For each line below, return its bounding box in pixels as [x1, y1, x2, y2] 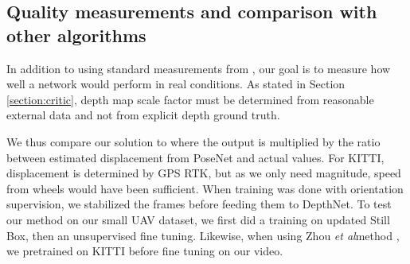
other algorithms [6, 22, 146, 47]
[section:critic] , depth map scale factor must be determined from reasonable [6, 91, 374, 107]
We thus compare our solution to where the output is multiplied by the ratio [6, 133, 381, 149]
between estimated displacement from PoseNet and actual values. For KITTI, [6, 149, 385, 165]
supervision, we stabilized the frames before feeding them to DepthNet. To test [6, 196, 392, 212]
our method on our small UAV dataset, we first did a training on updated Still [6, 211, 390, 227]
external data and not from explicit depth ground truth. [6, 107, 280, 123]
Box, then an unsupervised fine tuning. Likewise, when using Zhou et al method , [6, 227, 400, 243]
